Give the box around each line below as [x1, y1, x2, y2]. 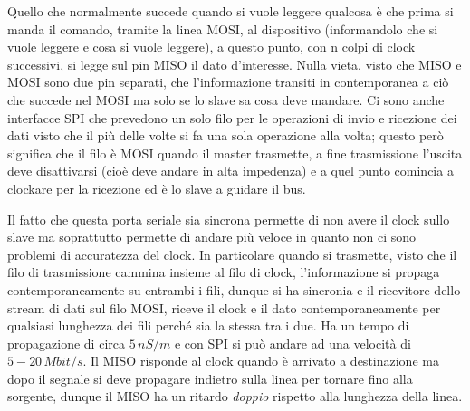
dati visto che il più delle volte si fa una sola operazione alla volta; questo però [7, 126, 444, 145]
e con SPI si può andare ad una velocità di [174, 333, 411, 352]
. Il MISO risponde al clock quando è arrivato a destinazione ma [82, 351, 439, 370]
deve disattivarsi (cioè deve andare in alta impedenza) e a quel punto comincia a [7, 161, 454, 180]
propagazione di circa [7, 333, 125, 352]
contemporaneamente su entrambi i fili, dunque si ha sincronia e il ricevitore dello [7, 280, 461, 299]
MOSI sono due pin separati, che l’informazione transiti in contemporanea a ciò [7, 72, 449, 91]
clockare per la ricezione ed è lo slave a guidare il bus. [7, 178, 306, 197]
